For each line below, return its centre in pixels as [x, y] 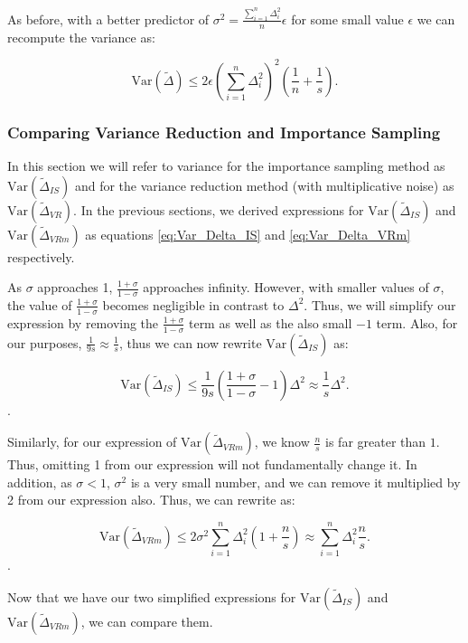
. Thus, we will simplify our [380, 304]
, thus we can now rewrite [190, 342]
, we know [282, 442]
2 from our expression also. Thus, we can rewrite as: [151, 500]
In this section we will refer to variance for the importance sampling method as [226, 165]
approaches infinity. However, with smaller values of [286, 287]
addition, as [40, 482]
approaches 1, [75, 287]
